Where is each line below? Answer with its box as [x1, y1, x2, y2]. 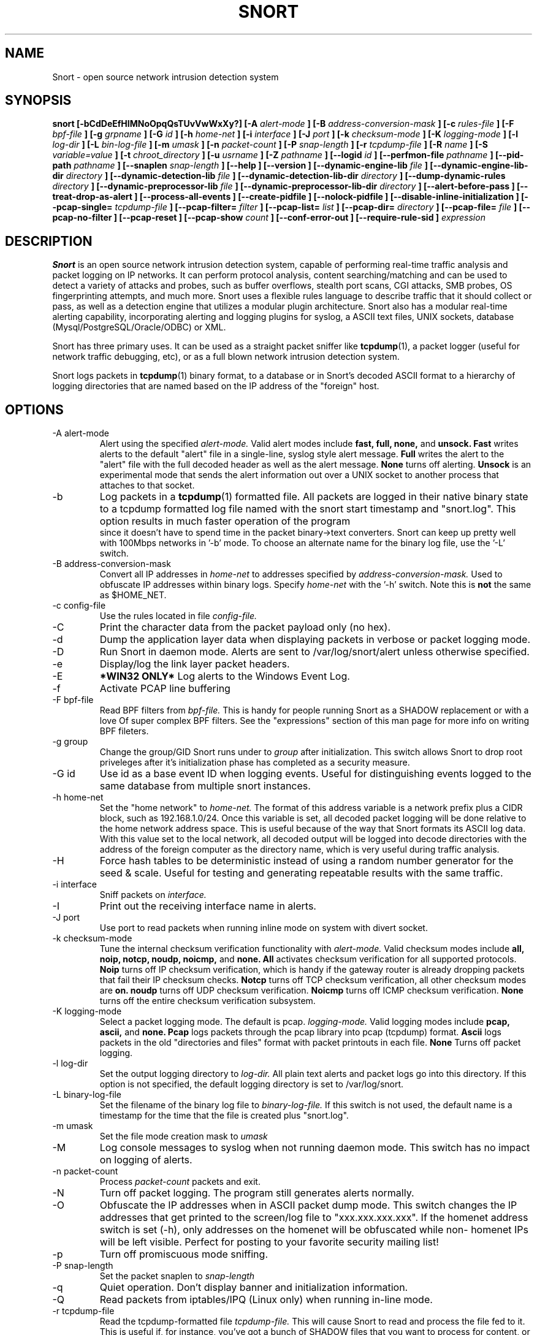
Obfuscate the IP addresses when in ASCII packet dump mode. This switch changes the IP [99, 1199, 517, 1212]
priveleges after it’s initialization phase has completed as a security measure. [99, 757, 410, 768]
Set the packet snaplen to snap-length [99, 1271, 255, 1282]
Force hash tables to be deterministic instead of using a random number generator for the [99, 854, 514, 867]
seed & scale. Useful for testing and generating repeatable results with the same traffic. [99, 867, 503, 880]
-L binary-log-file [52, 1089, 121, 1100]
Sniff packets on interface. [99, 889, 207, 900]
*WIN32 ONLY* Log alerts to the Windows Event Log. [99, 670, 350, 683]
